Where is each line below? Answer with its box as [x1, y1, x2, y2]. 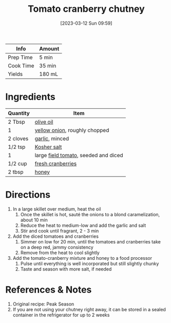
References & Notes [5, 284, 92, 295]
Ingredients [5, 91, 55, 103]
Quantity [8, 109, 30, 117]
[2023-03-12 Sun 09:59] [60, 20, 112, 26]
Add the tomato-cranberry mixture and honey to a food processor [12, 255, 153, 261]
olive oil [34, 118, 53, 125]
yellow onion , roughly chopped [34, 126, 109, 134]
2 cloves [8, 135, 29, 142]
